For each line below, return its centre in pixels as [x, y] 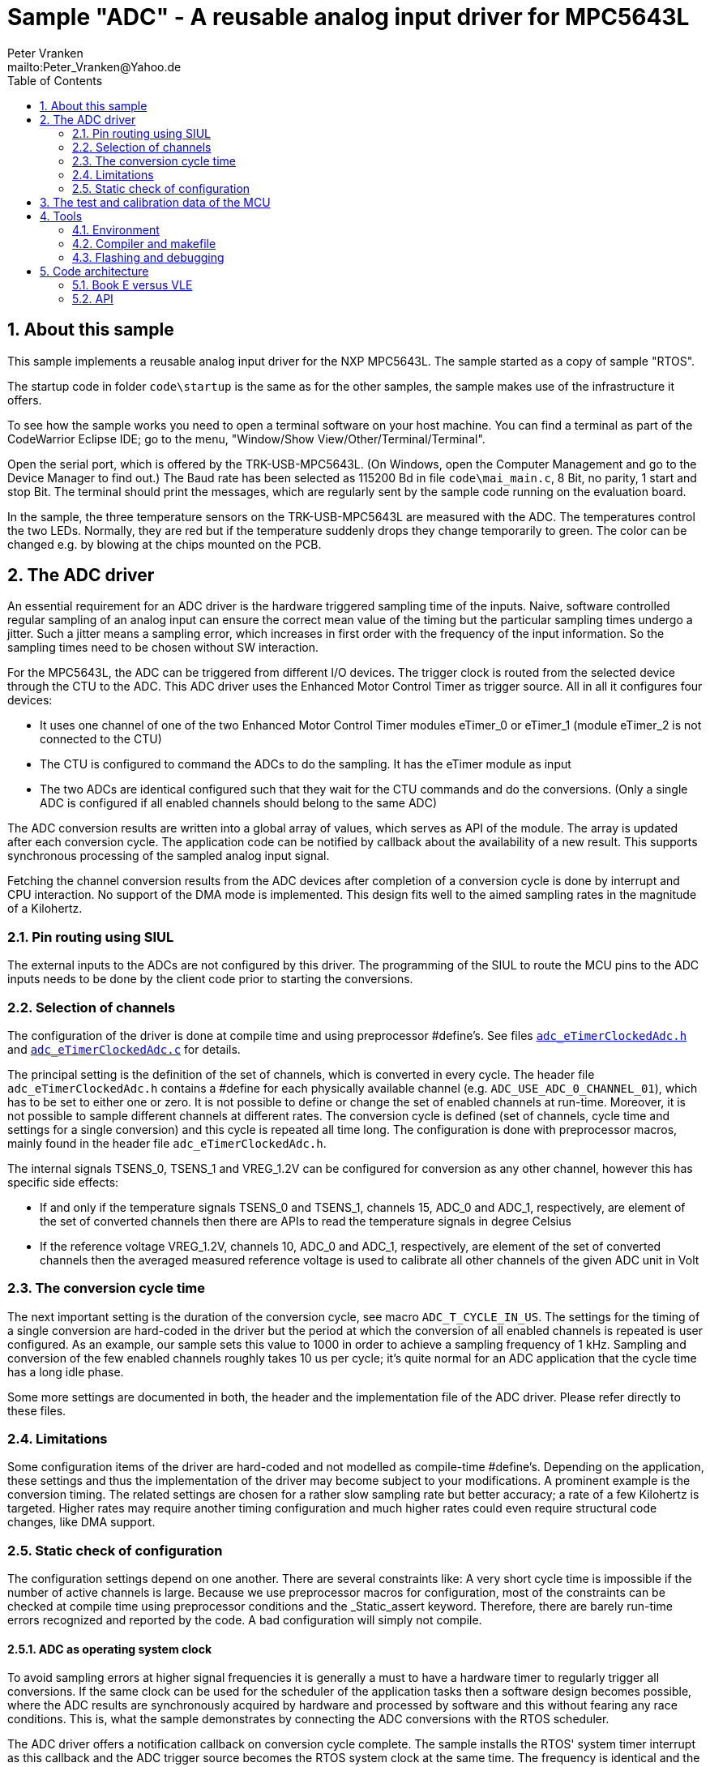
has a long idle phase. [66, 1371]
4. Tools [61, 216]
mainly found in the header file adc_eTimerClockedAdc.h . [167, 1143]
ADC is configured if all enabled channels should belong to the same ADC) [239, 803]
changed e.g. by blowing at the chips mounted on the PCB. [165, 544]
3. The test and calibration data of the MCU [155, 202]
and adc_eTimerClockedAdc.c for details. [124, 1049]
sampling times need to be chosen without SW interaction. [163, 648]
